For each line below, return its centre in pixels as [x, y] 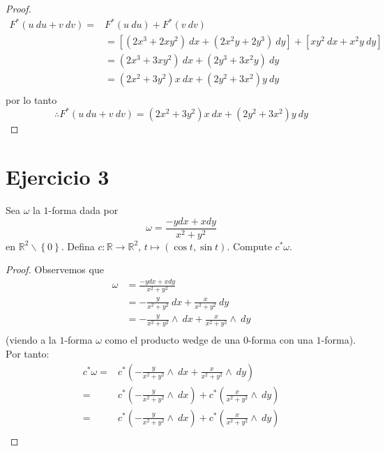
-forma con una [280, 340]
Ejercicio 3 [58, 177]
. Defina [78, 246]
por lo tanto [31, 100]
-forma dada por [83, 210]
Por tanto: [28, 353]
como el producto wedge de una [173, 340]
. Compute [249, 246]
